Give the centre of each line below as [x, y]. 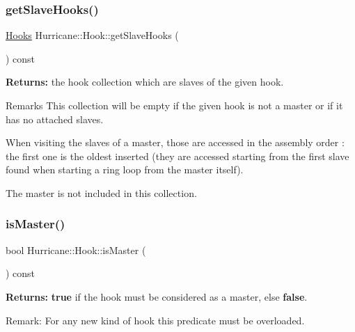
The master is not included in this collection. [101, 192]
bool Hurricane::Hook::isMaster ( [76, 250]
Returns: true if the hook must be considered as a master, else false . [157, 296]
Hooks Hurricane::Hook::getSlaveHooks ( [92, 35]
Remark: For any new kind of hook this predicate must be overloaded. [155, 320]
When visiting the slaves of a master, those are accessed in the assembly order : [175, 142]
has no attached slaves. [55, 119]
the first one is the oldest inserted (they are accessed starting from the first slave [177, 156]
